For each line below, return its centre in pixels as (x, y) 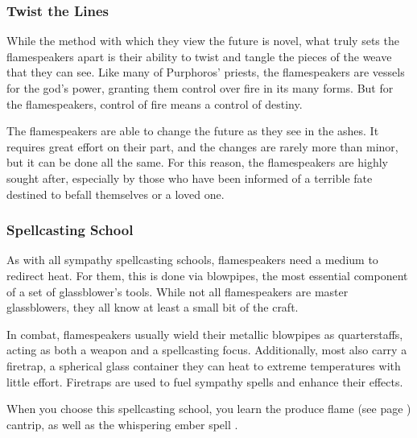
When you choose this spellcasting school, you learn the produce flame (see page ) (209, 409)
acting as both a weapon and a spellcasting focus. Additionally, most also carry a (207, 350)
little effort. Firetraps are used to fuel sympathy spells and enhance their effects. (205, 381)
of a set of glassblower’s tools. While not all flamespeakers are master (178, 291)
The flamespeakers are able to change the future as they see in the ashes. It (193, 131)
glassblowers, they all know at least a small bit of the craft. (153, 307)
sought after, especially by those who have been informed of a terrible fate (190, 178)
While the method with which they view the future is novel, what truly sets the (203, 41)
